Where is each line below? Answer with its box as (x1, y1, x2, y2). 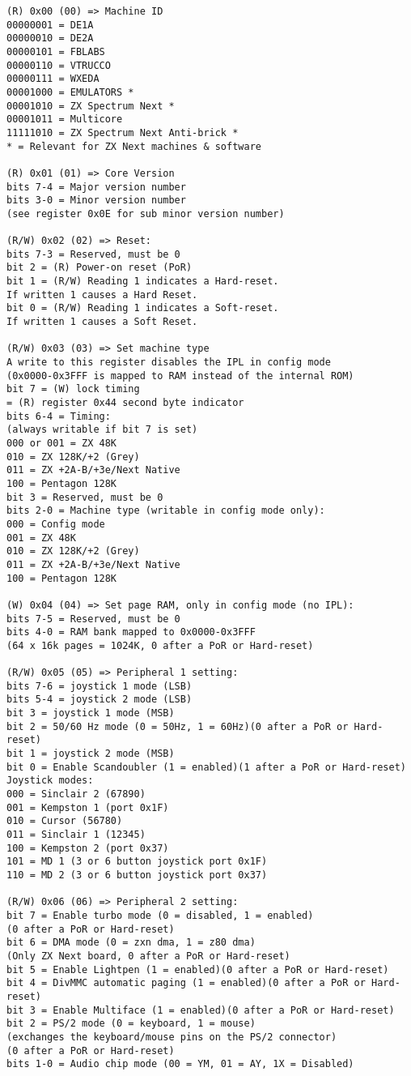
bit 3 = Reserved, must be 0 (6, 491, 163, 503)
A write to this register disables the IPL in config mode (6, 357, 331, 369)
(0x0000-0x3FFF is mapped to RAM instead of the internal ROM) (6, 369, 354, 382)
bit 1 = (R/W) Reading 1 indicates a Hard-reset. (6, 275, 279, 288)
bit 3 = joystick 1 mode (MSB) (6, 707, 175, 719)
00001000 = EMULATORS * (6, 86, 134, 98)
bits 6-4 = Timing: (6, 410, 111, 422)
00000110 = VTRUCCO (6, 59, 111, 71)
